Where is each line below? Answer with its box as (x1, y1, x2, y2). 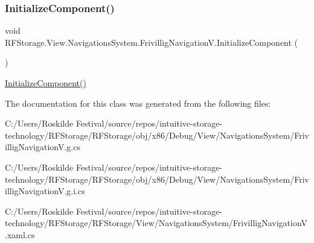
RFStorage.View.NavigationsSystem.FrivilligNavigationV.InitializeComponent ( (5, 36, 298, 48)
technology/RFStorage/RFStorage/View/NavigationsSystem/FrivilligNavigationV (5, 216, 308, 229)
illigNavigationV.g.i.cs (5, 185, 85, 197)
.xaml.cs (5, 228, 35, 241)
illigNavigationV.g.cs (5, 140, 80, 153)
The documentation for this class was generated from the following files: (5, 96, 271, 109)
